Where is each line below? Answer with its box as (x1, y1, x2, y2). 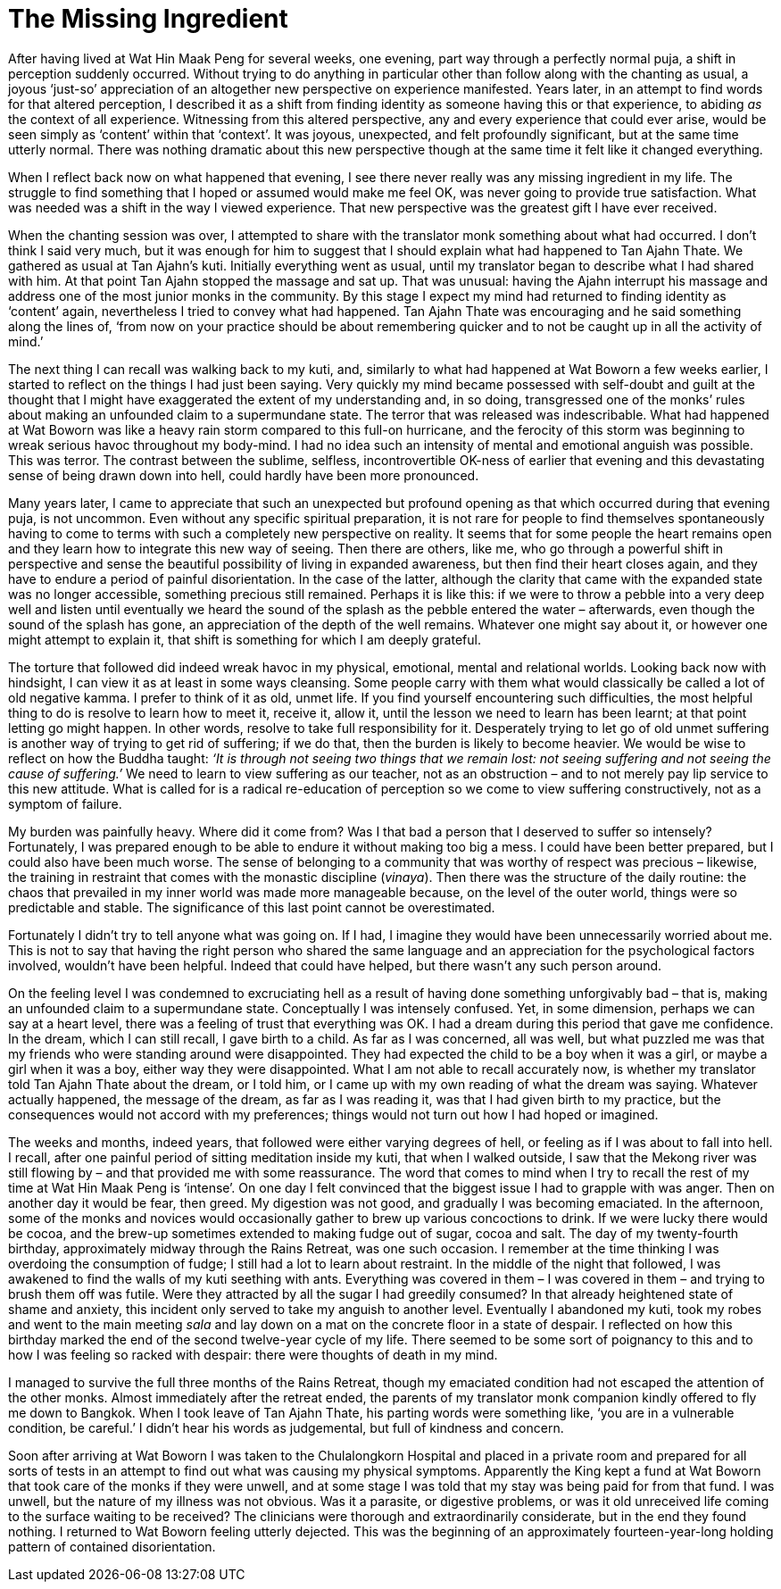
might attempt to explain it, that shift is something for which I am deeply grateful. (8, 631, 481, 647)
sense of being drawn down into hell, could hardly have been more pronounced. (8, 467, 479, 483)
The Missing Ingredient (8, 4, 288, 34)
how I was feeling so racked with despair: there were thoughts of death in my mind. (8, 1346, 498, 1362)
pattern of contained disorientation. (8, 1538, 216, 1554)
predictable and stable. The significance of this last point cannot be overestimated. (8, 899, 495, 915)
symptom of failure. (8, 795, 122, 811)
